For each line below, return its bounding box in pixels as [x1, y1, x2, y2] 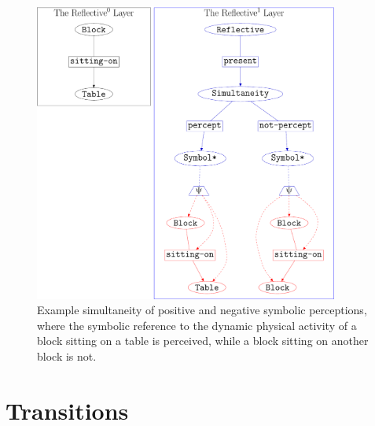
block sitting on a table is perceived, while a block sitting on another [37, 332, 369, 349]
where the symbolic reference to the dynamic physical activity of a [37, 317, 357, 333]
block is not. [37, 348, 97, 365]
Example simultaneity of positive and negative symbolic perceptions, [37, 302, 367, 318]
